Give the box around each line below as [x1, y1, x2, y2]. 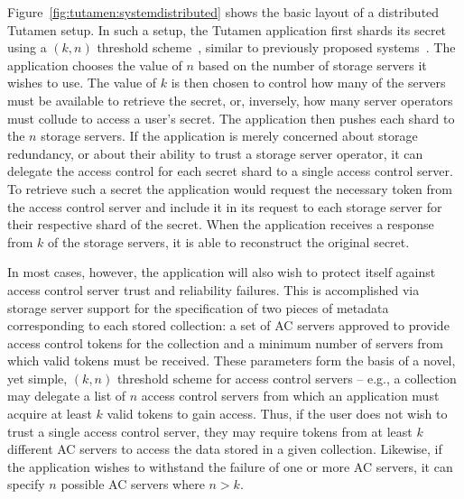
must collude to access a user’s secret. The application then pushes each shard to [7, 108, 455, 127]
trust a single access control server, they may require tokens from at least [7, 421, 413, 440]
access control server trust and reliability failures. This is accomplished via [7, 280, 420, 299]
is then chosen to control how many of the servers [171, 73, 446, 92]
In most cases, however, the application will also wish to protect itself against [7, 263, 436, 282]
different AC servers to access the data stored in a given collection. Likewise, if [7, 439, 442, 458]
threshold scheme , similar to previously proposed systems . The [97, 38, 456, 57]
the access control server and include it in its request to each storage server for [7, 197, 442, 216]
